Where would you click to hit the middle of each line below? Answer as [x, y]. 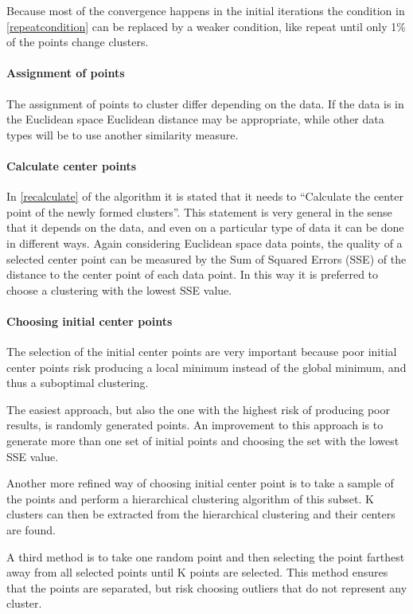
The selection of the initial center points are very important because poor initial [202, 352]
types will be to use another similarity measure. [123, 134]
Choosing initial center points [90, 321]
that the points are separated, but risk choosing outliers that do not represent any [207, 587]
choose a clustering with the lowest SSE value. [119, 289]
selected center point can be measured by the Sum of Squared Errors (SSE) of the [206, 258]
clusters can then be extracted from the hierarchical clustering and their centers [201, 514]
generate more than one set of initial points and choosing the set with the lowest [203, 441]
